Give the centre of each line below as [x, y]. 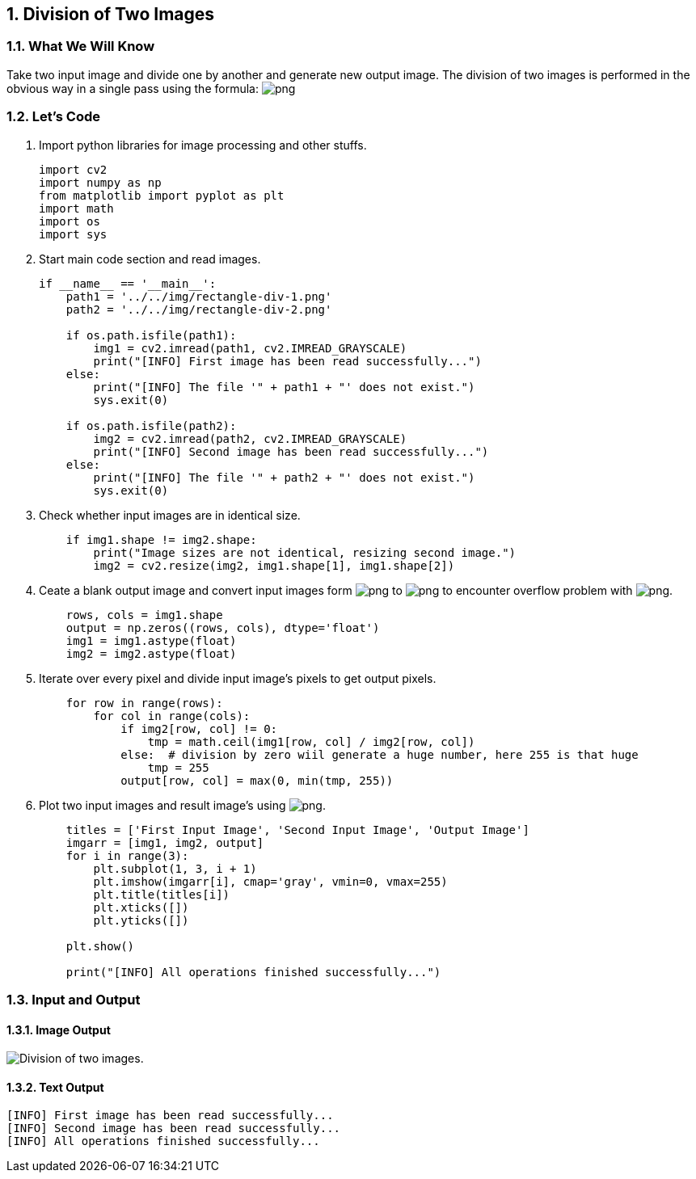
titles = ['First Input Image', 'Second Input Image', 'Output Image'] [297, 830]
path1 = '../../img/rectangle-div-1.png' [199, 296]
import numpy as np [100, 182]
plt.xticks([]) [141, 907]
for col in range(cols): [172, 716]
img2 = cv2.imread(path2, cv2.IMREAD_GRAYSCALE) [250, 438]
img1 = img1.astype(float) [151, 640]
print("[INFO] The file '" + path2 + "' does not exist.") [284, 477]
